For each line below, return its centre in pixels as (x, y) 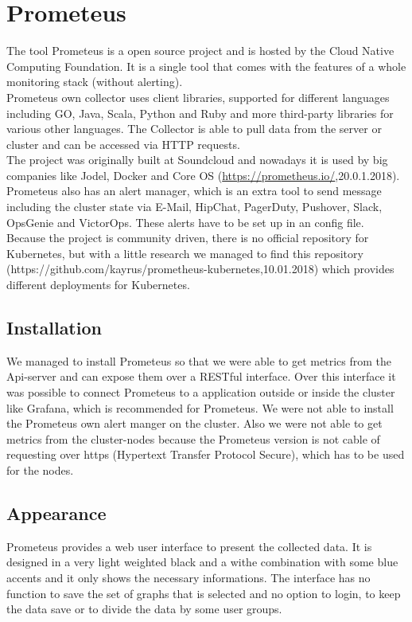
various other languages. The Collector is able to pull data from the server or (194, 129)
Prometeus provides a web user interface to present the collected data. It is (189, 546)
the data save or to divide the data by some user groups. (144, 609)
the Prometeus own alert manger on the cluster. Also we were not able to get (194, 423)
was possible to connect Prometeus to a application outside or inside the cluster (201, 392)
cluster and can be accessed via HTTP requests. (123, 144)
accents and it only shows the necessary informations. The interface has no (189, 577)
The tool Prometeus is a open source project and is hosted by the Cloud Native (200, 51)
